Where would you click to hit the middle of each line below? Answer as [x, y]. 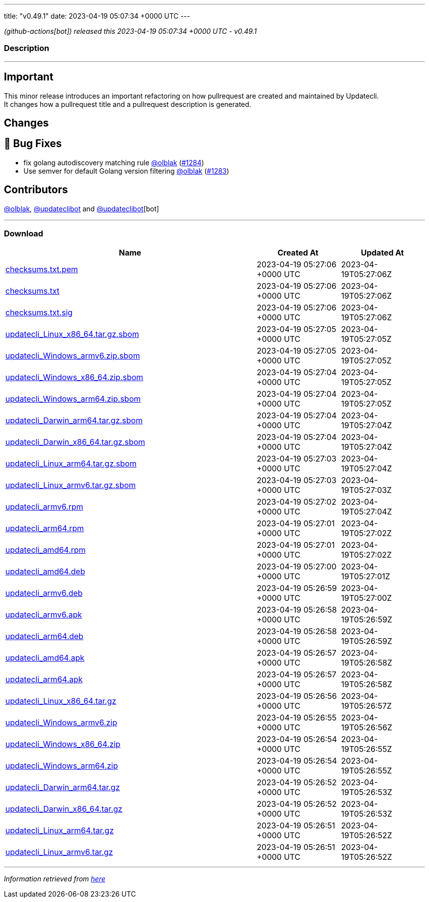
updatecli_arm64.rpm [45, 528]
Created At [298, 253]
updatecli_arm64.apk [44, 680]
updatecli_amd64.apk [45, 658]
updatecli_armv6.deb [44, 593]
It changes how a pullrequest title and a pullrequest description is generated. [128, 104]
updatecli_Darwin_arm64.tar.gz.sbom [74, 421]
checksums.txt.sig [39, 313]
